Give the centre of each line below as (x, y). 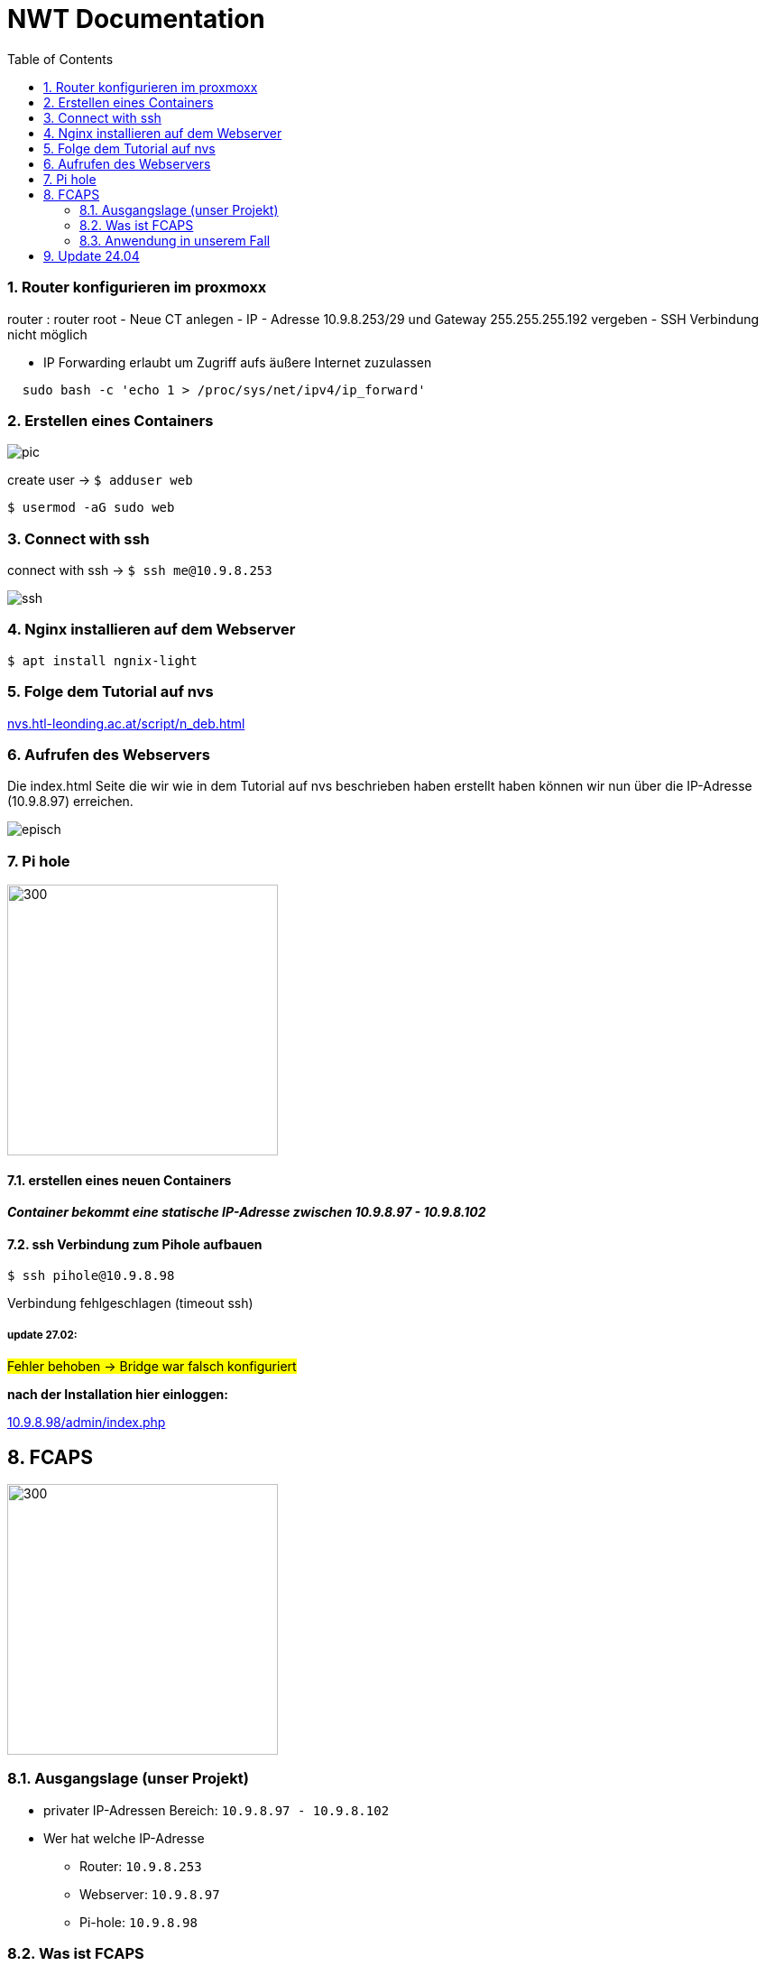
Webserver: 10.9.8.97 (150, 1894)
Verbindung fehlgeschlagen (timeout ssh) (130, 1303)
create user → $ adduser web (100, 480)
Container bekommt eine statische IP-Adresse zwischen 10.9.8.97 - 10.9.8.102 (247, 1212)
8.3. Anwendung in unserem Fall (175, 240)
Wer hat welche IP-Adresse (124, 1838)
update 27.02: (42, 1335)
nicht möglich (47, 334)
